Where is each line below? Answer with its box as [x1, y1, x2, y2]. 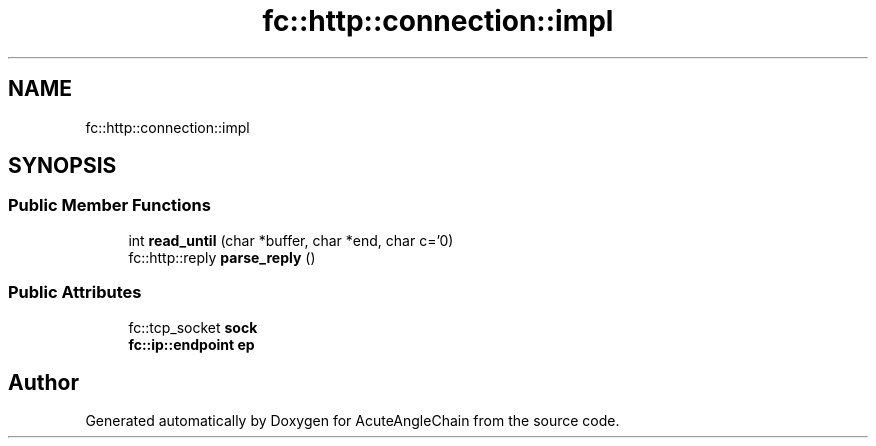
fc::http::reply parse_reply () [128, 248, 316, 266]
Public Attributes [8, 282, 142, 303]
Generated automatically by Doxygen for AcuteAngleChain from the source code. [85, 412, 620, 430]
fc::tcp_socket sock [128, 318, 258, 336]
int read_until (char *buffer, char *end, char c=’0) [128, 231, 454, 249]
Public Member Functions [8, 195, 211, 216]
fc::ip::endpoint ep [128, 335, 255, 353]
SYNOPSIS [8, 153, 117, 179]
